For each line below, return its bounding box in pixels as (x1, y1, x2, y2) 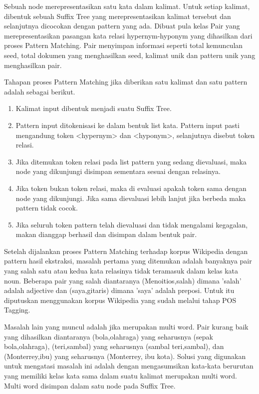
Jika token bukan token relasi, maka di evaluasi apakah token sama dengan (15, 182, 247, 193)
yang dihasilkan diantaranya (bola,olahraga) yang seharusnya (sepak (4, 331, 213, 341)
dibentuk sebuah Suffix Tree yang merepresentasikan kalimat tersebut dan (4, 10, 231, 21)
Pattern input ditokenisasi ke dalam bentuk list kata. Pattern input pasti (15, 119, 240, 130)
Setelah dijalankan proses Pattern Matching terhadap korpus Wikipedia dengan (4, 245, 248, 256)
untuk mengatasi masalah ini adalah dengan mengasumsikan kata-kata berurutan (4, 360, 254, 371)
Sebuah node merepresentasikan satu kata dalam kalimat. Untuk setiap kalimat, (4, 1, 250, 11)
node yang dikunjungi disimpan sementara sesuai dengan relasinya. (15, 166, 221, 176)
